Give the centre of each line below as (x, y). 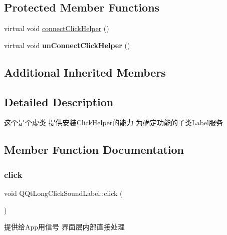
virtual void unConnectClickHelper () (67, 45)
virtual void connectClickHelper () (57, 28)
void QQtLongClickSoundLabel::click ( (63, 193)
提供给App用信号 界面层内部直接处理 (64, 227)
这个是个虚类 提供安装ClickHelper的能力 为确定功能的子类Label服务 (113, 123)
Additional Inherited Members (85, 72)
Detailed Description (59, 101)
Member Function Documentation (94, 150)
